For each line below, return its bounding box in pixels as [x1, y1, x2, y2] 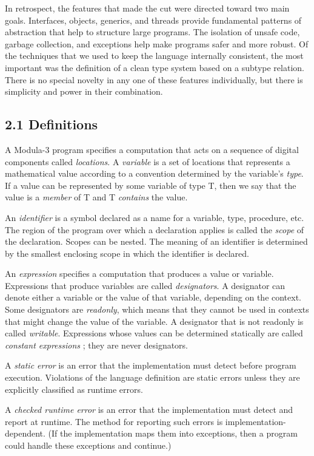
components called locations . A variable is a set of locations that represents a [5, 155, 290, 168]
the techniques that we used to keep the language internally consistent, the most [5, 49, 304, 62]
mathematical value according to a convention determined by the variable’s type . [5, 167, 304, 180]
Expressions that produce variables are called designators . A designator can [5, 279, 286, 291]
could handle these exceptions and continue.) [5, 439, 172, 452]
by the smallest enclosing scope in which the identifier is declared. [5, 247, 249, 259]
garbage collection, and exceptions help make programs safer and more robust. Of [5, 37, 309, 50]
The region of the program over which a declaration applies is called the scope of [5, 223, 304, 236]
